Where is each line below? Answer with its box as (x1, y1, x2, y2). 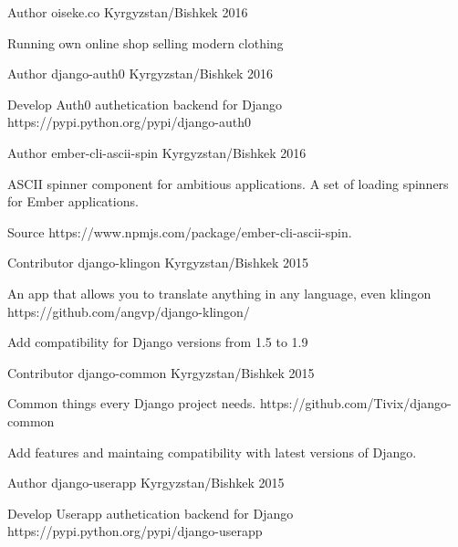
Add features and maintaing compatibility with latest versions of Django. (7, 442, 417, 461)
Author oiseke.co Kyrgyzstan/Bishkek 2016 (7, 3, 248, 21)
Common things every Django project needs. (7, 394, 256, 413)
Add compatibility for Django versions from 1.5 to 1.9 (7, 332, 308, 352)
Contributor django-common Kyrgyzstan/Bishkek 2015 (7, 363, 315, 382)
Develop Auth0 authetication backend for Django (7, 94, 283, 113)
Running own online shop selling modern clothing (7, 33, 284, 52)
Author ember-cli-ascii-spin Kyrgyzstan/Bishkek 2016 (7, 142, 307, 162)
